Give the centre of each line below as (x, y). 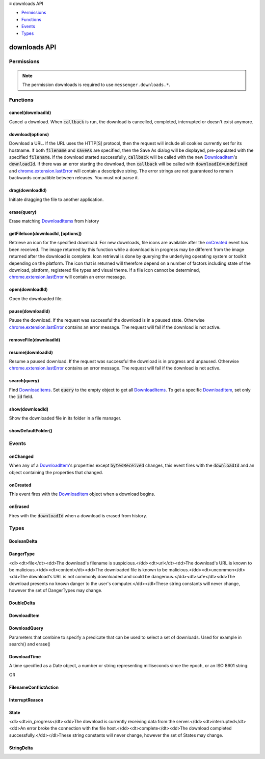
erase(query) (23, 212)
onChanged (21, 456)
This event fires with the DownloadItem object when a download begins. (82, 494)
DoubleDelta (22, 603)
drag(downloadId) (28, 190)
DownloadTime (25, 656)
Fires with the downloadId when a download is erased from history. (78, 515)
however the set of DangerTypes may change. (56, 590)
